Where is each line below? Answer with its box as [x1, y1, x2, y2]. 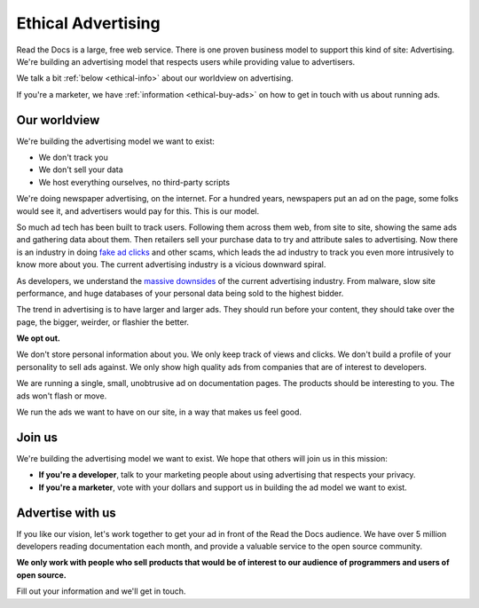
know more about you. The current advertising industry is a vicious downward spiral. [16, 259, 326, 270]
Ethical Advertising [16, 13, 161, 33]
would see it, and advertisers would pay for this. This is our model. [16, 205, 260, 217]
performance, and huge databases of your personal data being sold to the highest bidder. [16, 288, 344, 298]
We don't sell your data [38, 164, 123, 175]
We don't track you [38, 152, 108, 163]
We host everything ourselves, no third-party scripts [38, 177, 231, 187]
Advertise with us [16, 505, 117, 520]
